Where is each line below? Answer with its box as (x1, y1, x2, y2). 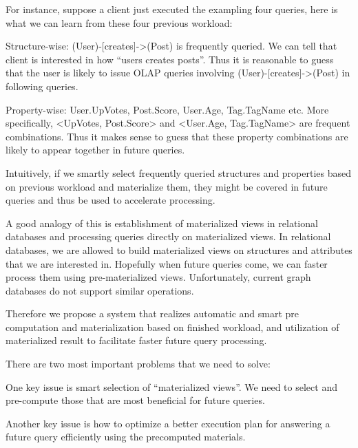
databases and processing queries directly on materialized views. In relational (6, 229, 331, 244)
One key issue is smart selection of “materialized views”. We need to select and (6, 379, 337, 394)
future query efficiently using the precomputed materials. (6, 429, 246, 444)
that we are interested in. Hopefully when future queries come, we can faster (6, 256, 328, 270)
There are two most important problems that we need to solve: (6, 356, 271, 371)
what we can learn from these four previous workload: (6, 15, 233, 30)
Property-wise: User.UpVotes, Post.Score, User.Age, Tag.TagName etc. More (6, 102, 329, 116)
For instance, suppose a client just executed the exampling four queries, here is (6, 2, 338, 16)
